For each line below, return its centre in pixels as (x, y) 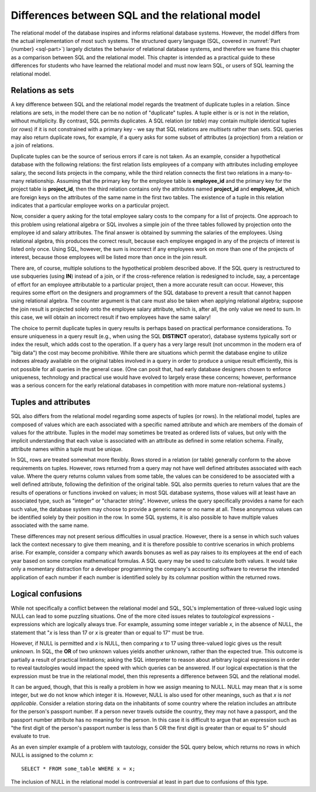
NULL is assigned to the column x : (52, 755)
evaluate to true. (30, 736)
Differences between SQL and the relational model (135, 15)
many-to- (281, 172)
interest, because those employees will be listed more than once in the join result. (109, 257)
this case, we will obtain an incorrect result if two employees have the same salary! (111, 317)
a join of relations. (32, 145)
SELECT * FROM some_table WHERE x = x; (78, 769)
